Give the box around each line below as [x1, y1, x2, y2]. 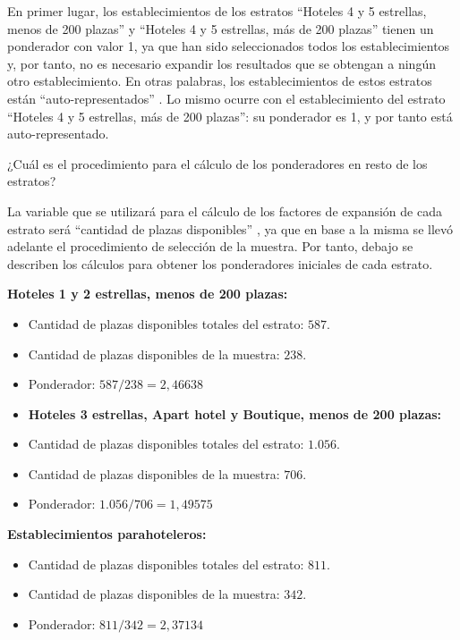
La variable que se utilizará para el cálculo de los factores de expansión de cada [7, 201, 442, 220]
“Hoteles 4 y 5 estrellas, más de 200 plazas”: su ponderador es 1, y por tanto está [7, 106, 453, 125]
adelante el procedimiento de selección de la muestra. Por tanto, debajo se [7, 237, 413, 256]
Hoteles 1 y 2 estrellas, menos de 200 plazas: [7, 284, 288, 303]
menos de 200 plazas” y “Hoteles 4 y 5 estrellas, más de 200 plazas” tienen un [7, 19, 434, 38]
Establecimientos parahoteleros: [7, 525, 207, 543]
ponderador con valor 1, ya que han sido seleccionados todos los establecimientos [7, 37, 450, 55]
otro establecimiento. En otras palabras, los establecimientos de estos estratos [7, 72, 432, 90]
